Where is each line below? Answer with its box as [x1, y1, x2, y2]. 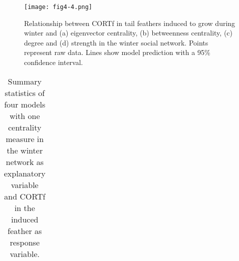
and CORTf [4, 190, 46, 202]
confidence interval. [24, 57, 83, 67]
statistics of [5, 86, 45, 98]
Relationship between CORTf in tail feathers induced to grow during [24, 17, 235, 28]
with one [10, 109, 40, 121]
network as [6, 155, 44, 167]
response [10, 236, 40, 248]
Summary [8, 75, 42, 87]
